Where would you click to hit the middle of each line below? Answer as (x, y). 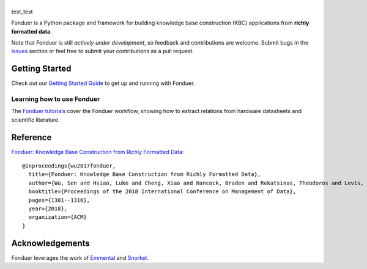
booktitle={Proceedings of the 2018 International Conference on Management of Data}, (162, 192)
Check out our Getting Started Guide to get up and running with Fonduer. (103, 83)
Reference (32, 137)
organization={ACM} (57, 217)
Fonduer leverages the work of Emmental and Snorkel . (80, 257)
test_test (22, 12)
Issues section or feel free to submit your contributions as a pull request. (103, 51)
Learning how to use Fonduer (56, 99)
